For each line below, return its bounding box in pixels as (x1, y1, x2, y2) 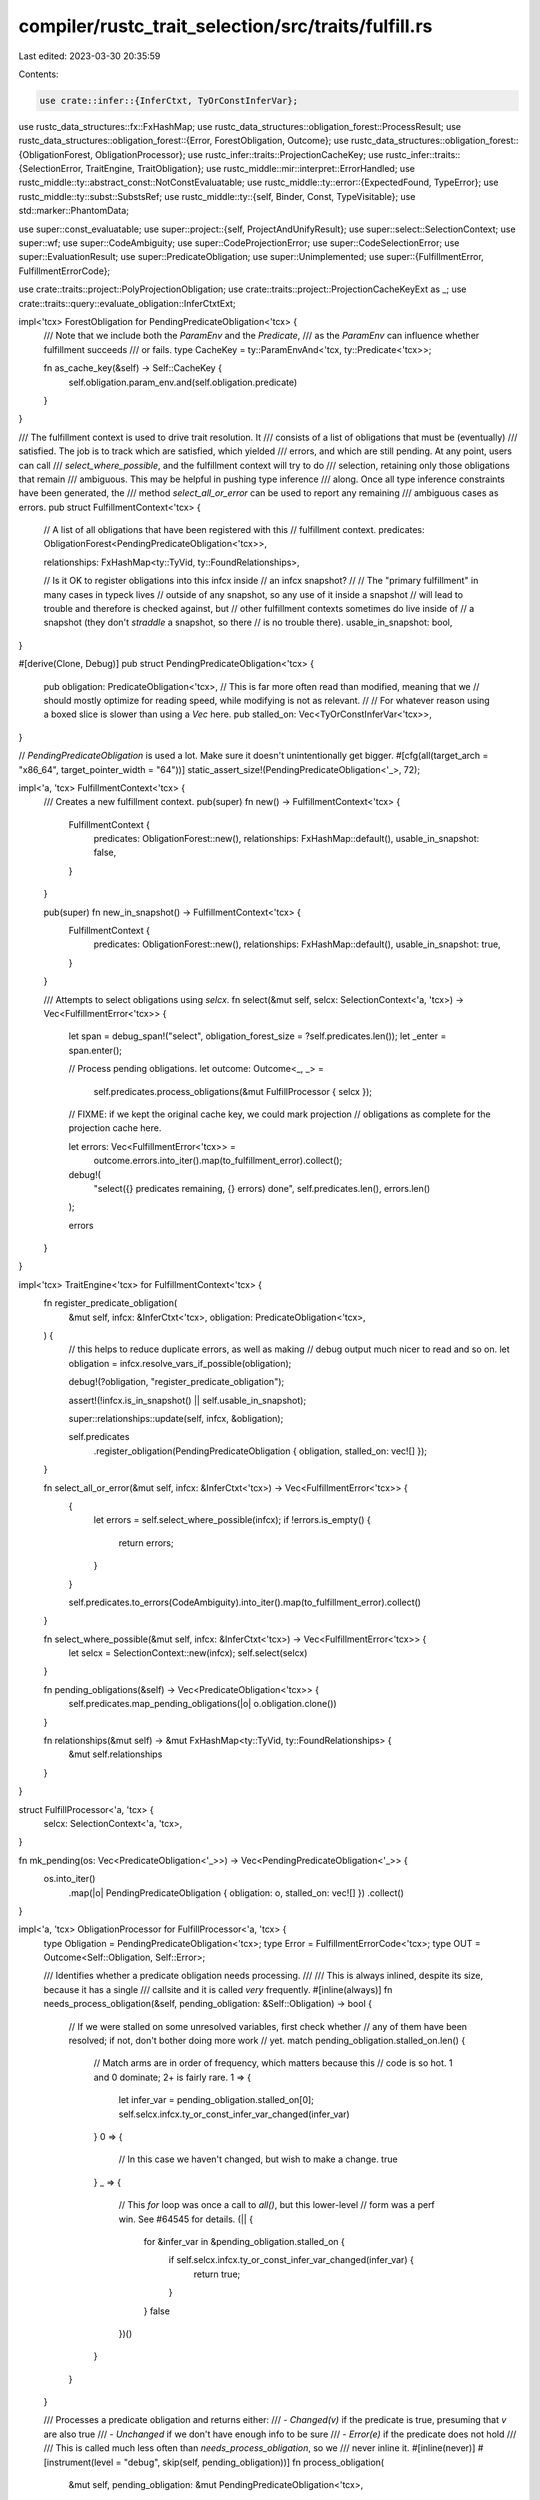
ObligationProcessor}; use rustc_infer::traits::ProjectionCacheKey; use (95, 148, 384, 160)
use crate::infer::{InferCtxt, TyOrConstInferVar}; (39, 95, 299, 106)
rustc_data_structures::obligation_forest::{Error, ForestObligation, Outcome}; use (18, 135, 349, 147)
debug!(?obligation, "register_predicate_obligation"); (68, 1376, 285, 1388)
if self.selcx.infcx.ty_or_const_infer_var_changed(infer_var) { (168, 2254, 414, 2266)
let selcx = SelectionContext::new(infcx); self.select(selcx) (68, 1647, 308, 1659)
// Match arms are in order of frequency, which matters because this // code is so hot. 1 (93, 2057, 454, 2069)
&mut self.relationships (68, 1748, 163, 1760)
